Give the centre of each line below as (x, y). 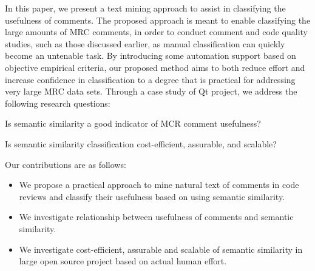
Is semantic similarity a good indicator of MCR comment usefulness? (133, 123)
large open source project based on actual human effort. (123, 261)
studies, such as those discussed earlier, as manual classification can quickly (145, 43)
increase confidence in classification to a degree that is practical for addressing (150, 79)
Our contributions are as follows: (66, 164)
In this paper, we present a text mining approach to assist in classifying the (145, 8)
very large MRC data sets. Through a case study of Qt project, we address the (151, 91)
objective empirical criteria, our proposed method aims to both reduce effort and (155, 67)
